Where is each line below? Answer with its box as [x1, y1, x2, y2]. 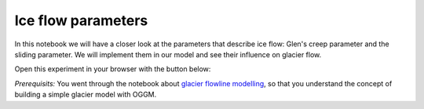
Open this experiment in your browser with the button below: [14, 64, 211, 74]
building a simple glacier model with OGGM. [14, 90, 157, 100]
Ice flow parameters [14, 12, 148, 29]
